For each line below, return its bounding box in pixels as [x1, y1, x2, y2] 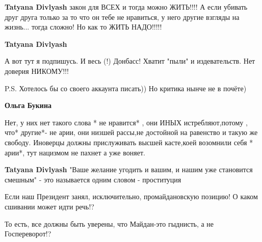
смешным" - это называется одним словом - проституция [5, 174, 181, 184]
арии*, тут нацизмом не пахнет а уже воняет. [5, 147, 145, 157]
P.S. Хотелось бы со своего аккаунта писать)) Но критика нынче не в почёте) [5, 83, 247, 93]
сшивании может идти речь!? [5, 201, 94, 211]
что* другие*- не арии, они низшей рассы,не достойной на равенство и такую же [5, 127, 258, 138]
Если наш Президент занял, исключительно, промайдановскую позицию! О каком [5, 191, 258, 202]
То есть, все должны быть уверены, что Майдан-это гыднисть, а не [5, 218, 214, 229]
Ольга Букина [5, 100, 51, 111]
